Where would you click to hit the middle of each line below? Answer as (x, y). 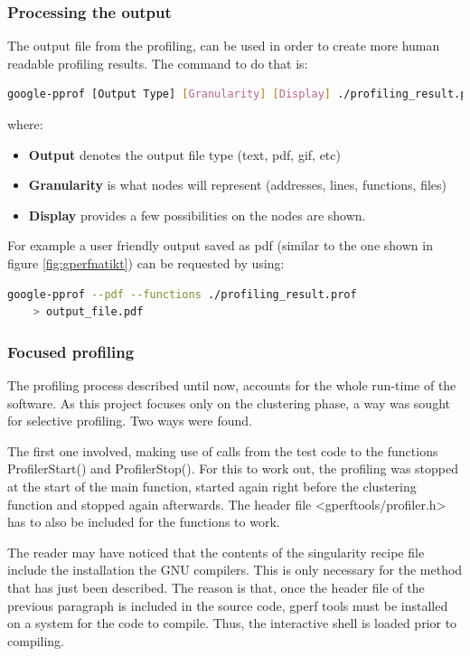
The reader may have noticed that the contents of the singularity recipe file (216, 552)
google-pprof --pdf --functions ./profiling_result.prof (182, 294)
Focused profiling (71, 351)
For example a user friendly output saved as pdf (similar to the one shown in (220, 245)
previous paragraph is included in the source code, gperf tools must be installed (228, 605)
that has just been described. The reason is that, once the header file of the (216, 587)
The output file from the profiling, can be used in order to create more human (224, 46)
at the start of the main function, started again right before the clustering (212, 486)
